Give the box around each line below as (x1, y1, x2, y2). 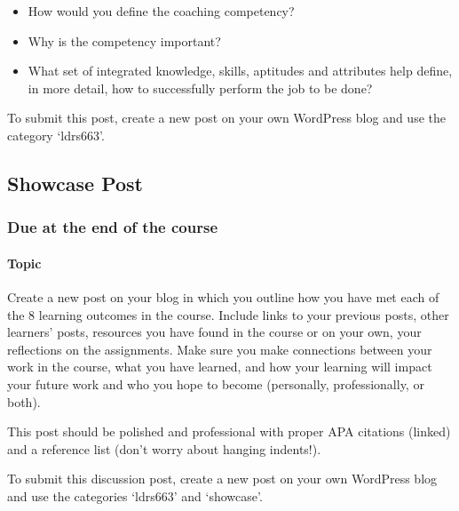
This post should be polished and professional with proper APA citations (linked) (7, 422, 451, 441)
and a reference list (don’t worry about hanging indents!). (7, 439, 321, 458)
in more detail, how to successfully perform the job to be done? (28, 78, 373, 97)
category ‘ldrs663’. (7, 125, 105, 144)
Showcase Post (7, 169, 143, 196)
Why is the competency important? (28, 31, 221, 50)
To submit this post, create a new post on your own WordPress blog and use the (7, 108, 446, 127)
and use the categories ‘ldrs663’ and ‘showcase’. (7, 486, 263, 505)
